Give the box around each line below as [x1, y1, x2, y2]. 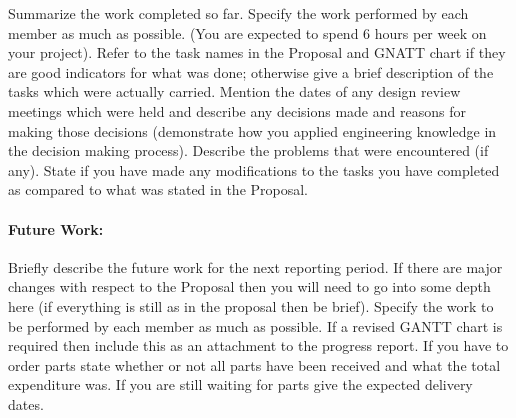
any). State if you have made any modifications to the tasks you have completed [8, 159, 500, 180]
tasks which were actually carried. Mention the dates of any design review [8, 81, 461, 102]
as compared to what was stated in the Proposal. [8, 179, 309, 200]
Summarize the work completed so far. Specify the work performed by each [8, 3, 469, 23]
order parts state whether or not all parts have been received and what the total [8, 354, 501, 375]
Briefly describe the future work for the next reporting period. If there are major [8, 256, 503, 277]
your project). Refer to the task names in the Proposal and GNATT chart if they [8, 42, 506, 63]
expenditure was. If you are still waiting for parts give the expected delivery [8, 374, 473, 395]
